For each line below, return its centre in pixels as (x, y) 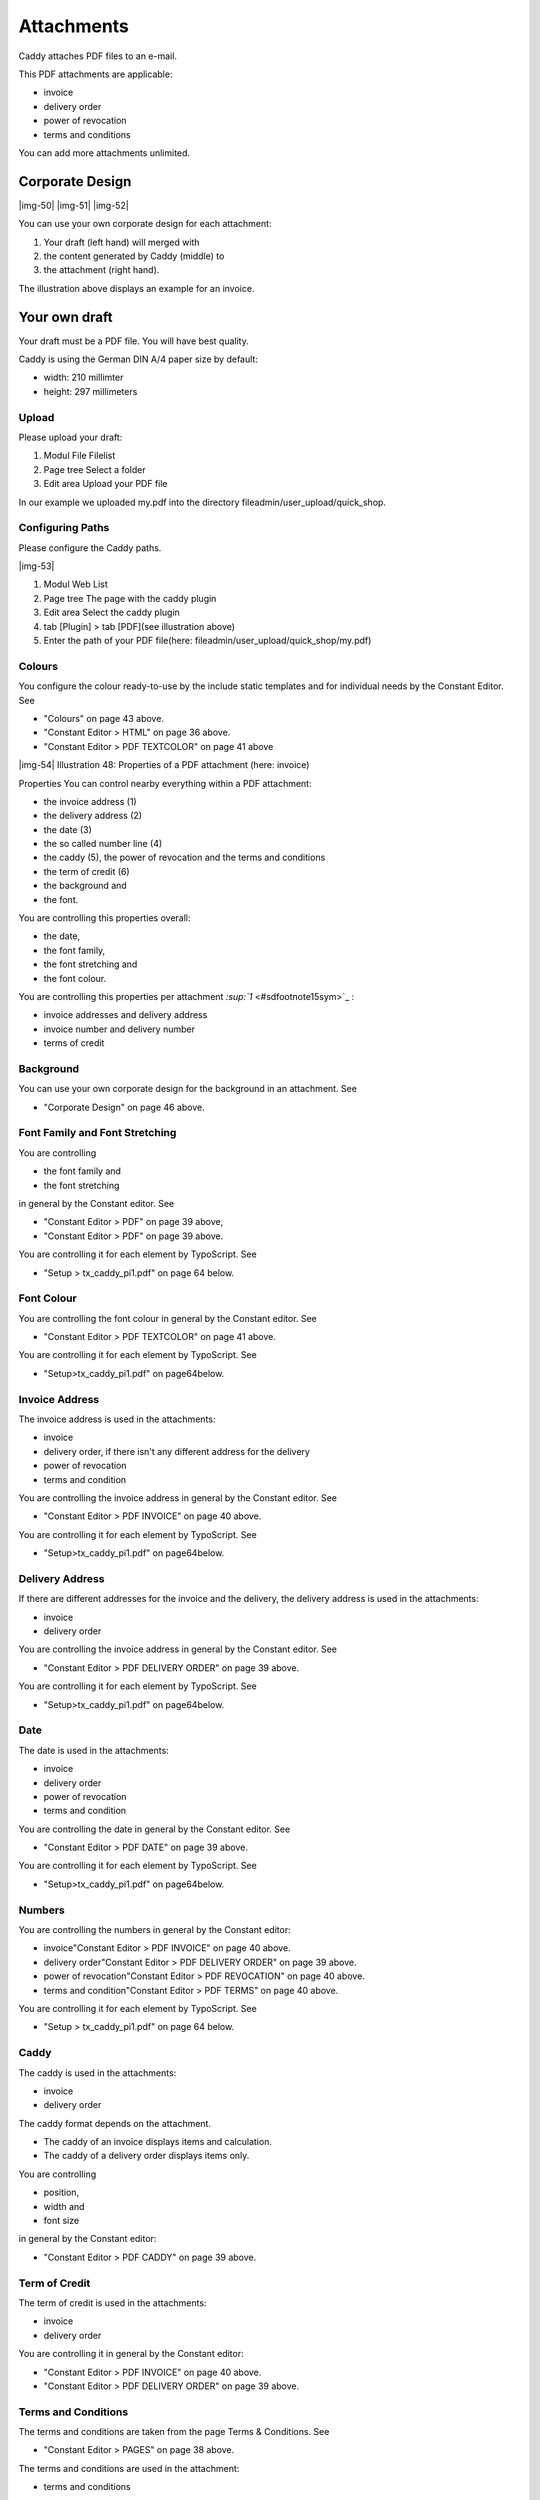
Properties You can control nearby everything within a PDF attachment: (165, 783)
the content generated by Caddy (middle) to (134, 256)
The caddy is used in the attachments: (97, 2072)
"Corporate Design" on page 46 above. (124, 1107)
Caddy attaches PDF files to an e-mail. (97, 56)
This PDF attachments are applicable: (95, 74)
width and (64, 2206)
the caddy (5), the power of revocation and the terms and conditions (184, 857)
